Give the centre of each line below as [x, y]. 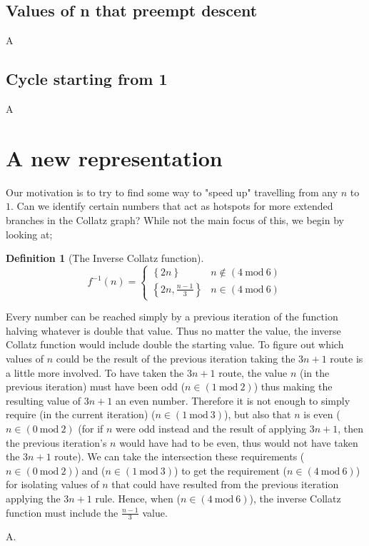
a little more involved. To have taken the [95, 372]
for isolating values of [52, 484]
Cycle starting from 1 [87, 79]
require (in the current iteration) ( [81, 414]
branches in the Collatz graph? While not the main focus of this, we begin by [175, 219]
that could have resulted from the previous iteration [225, 484]
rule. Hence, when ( [138, 498]
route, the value [253, 372]
